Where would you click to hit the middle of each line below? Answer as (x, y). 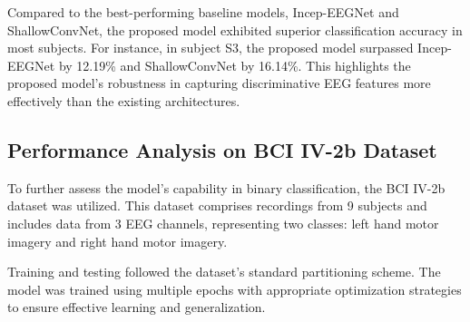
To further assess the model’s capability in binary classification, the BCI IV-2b (226, 187)
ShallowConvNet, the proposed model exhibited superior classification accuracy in (235, 29)
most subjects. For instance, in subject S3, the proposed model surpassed (211, 48)
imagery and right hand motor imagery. (117, 241)
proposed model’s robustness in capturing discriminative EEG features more (219, 83)
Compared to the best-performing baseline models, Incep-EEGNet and (203, 12)
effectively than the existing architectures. (124, 100)
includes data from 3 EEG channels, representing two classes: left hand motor (223, 223)
